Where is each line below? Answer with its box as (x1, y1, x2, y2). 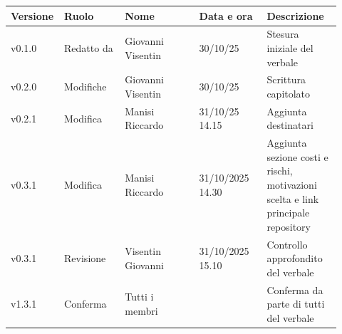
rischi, (266, 163, 293, 178)
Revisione (64, 251, 106, 266)
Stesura (266, 26, 299, 41)
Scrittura (266, 72, 306, 87)
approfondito (266, 251, 323, 266)
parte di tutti (266, 296, 325, 311)
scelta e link (266, 191, 319, 206)
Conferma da (266, 282, 323, 297)
